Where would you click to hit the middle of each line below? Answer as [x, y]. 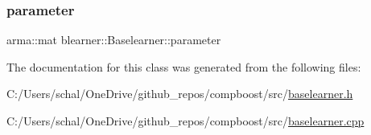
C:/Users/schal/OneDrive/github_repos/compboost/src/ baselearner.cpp [185, 121]
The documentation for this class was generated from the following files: [184, 66]
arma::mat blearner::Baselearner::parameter [114, 40]
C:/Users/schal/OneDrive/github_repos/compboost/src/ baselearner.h [180, 94]
